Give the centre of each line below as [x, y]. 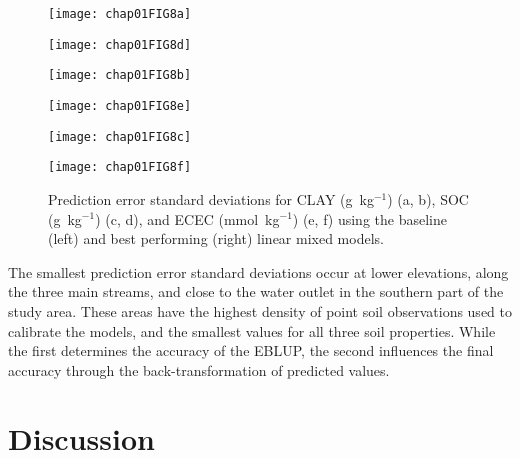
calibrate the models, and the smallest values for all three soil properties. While [252, 330]
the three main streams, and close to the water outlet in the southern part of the [256, 291]
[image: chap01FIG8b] [120, 75]
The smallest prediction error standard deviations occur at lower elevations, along [258, 271]
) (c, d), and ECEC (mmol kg [187, 218]
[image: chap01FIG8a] [120, 14]
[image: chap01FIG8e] [120, 105]
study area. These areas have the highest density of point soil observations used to [260, 310]
